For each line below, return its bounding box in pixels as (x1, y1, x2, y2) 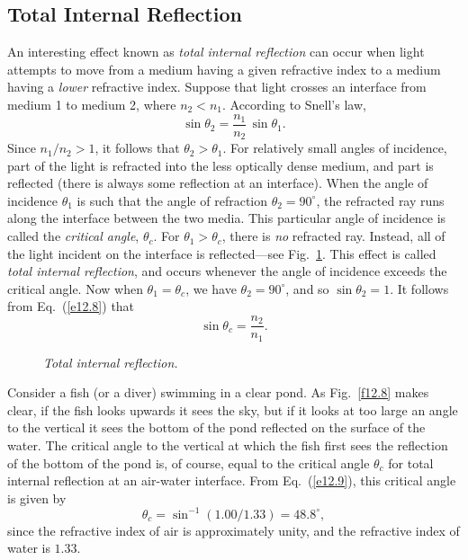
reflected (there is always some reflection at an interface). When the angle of (7, 173, 428, 192)
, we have (185, 279, 237, 298)
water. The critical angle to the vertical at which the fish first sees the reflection (7, 435, 448, 454)
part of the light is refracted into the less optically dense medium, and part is (7, 156, 434, 174)
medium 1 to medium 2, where (7, 94, 176, 113)
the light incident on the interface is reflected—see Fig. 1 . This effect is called (7, 244, 436, 262)
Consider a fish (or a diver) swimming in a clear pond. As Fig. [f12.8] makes (7, 383, 429, 402)
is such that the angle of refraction (76, 191, 267, 209)
